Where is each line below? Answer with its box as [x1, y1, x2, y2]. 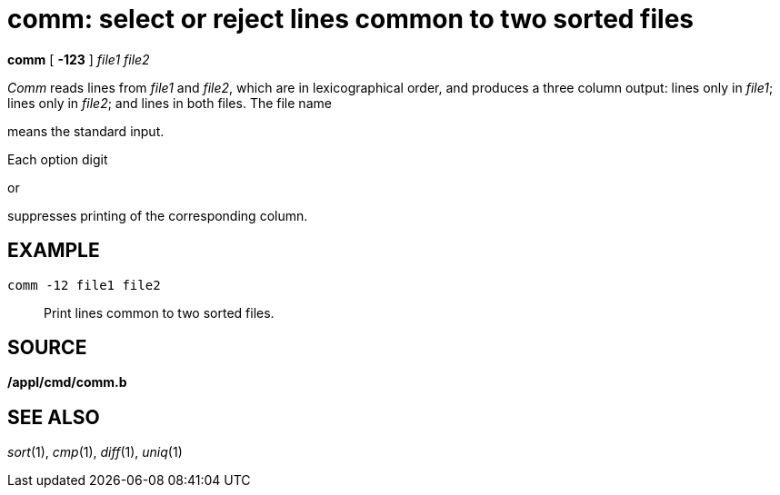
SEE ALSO [7, 405, 100, 429]
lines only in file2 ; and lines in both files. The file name [7, 94, 332, 111]
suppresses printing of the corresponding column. [7, 207, 308, 223]
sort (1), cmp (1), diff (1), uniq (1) [7, 444, 183, 460]
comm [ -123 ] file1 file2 [7, 51, 150, 67]
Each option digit [7, 151, 108, 167]
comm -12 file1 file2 [7, 277, 161, 292]
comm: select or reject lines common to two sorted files [7, 4, 695, 35]
